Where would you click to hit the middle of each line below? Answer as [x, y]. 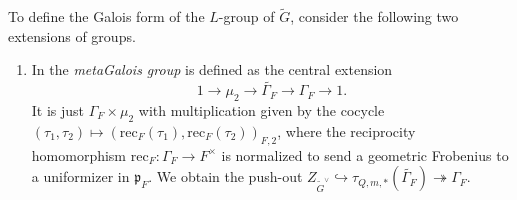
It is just [58, 110]
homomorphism [79, 154]
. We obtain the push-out [225, 176]
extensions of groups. [72, 35]
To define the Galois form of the [106, 16]
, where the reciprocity [346, 130]
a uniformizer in [80, 176]
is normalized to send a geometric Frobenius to [365, 154]
